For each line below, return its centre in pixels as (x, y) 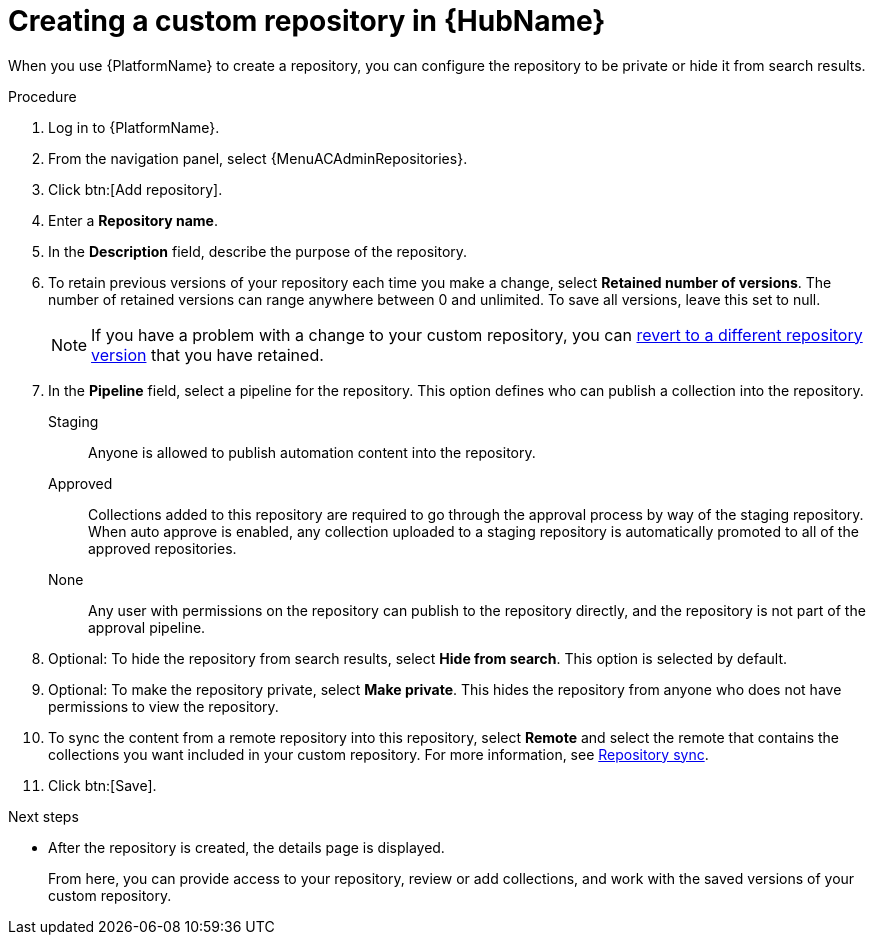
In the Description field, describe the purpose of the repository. (258, 251)
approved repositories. (162, 548)
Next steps (43, 816)
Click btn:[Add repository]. (135, 189)
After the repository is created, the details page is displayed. (246, 847)
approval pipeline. (147, 627)
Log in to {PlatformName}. (134, 127)
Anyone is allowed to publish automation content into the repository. (312, 452)
